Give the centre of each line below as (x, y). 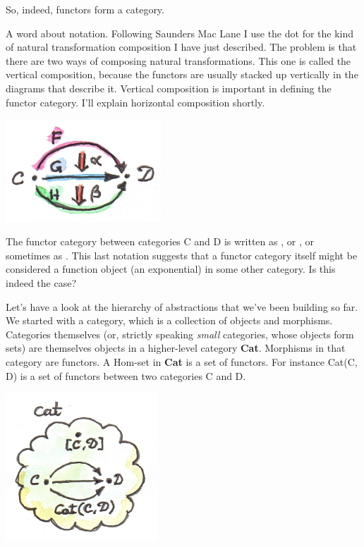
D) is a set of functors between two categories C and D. (126, 375)
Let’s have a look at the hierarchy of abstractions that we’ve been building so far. (182, 306)
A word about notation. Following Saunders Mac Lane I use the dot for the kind (180, 33)
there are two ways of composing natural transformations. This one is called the (178, 60)
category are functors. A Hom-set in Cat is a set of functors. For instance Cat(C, (182, 361)
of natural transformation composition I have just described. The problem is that (181, 47)
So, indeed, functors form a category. (85, 9)
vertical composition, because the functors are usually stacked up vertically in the (182, 74)
